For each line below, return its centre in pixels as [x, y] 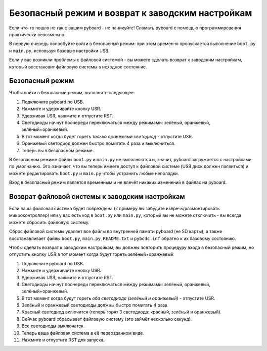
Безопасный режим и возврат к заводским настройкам [131, 13]
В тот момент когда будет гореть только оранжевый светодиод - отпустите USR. [107, 136]
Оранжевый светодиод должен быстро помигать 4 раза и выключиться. [98, 143]
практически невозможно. [37, 34]
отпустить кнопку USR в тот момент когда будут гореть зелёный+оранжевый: [92, 254]
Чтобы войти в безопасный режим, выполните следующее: [72, 93]
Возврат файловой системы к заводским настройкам [97, 197]
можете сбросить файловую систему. [49, 222]
